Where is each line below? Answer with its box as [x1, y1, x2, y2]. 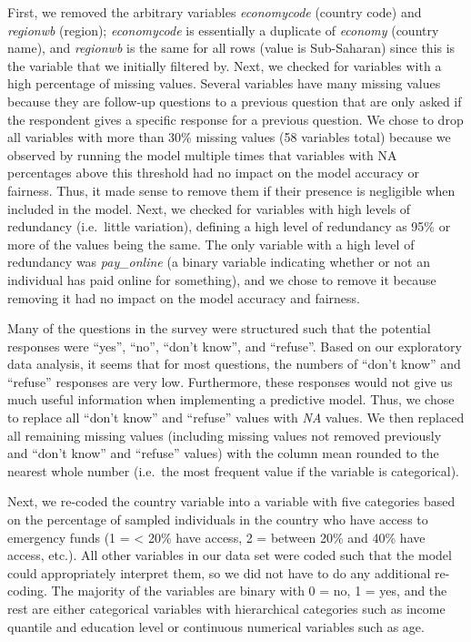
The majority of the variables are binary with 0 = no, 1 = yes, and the [51, 581, 447, 600]
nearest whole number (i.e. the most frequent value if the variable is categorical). [7, 461, 460, 480]
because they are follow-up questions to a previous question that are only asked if [7, 91, 462, 110]
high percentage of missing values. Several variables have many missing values [7, 74, 441, 93]
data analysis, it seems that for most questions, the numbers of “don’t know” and [7, 354, 461, 373]
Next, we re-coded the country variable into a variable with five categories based [7, 492, 456, 511]
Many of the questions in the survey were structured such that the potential [7, 319, 431, 338]
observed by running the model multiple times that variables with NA [7, 145, 397, 164]
